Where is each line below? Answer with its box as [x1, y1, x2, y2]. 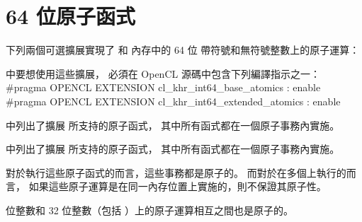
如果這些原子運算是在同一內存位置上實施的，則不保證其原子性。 [28, 179, 327, 194]
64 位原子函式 [6, 1, 135, 30]
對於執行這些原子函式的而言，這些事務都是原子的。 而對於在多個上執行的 [6, 165, 346, 180]
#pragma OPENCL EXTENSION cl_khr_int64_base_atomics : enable [6, 80, 321, 95]
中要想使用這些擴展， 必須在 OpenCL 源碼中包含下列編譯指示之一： [6, 66, 320, 81]
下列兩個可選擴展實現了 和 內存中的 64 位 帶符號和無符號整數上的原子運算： [6, 42, 360, 57]
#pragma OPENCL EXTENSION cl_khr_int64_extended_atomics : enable [6, 93, 341, 108]
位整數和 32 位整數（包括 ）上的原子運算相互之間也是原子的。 [6, 202, 293, 217]
